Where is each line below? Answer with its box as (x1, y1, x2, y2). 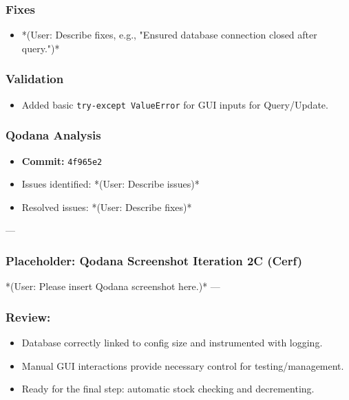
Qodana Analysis (6, 126, 101, 144)
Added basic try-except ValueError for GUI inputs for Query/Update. (21, 97, 328, 111)
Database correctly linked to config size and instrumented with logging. (21, 335, 323, 349)
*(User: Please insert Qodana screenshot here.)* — (6, 279, 220, 293)
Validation (6, 70, 64, 87)
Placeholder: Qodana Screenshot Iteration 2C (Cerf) (6, 252, 303, 269)
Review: (6, 308, 51, 325)
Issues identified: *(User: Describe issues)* (21, 177, 200, 191)
